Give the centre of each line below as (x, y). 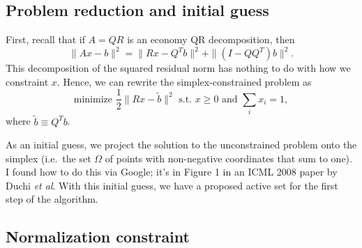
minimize (93, 99)
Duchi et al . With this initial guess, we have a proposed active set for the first (172, 185)
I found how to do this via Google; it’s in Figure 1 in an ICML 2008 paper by (172, 172)
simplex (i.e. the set (48, 158)
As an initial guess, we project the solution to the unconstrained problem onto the (181, 145)
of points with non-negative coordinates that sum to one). (228, 158)
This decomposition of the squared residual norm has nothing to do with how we (178, 68)
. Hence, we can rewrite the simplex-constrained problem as (184, 81)
